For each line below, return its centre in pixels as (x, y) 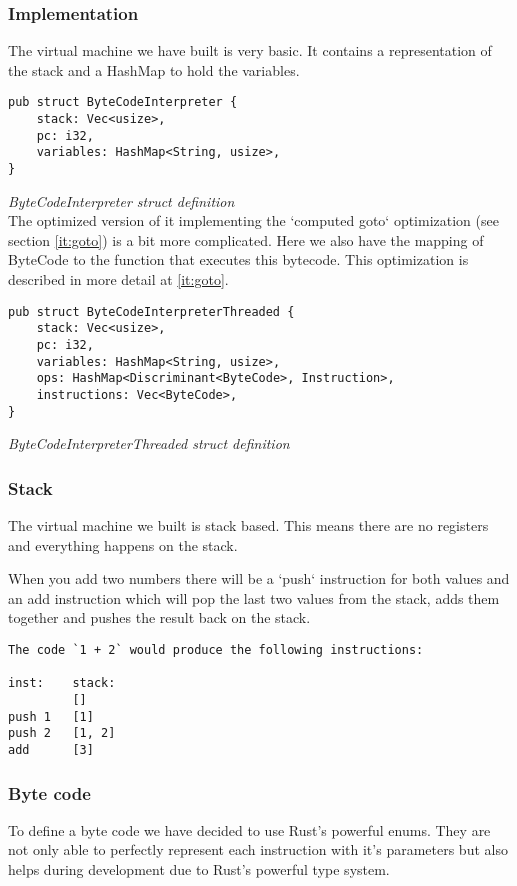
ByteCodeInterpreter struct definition (121, 200)
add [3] (51, 749)
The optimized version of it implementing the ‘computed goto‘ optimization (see (253, 220)
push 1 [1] (51, 716)
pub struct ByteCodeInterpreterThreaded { (151, 311)
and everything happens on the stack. (123, 544)
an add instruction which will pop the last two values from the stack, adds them (254, 597)
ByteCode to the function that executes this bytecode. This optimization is (238, 259)
